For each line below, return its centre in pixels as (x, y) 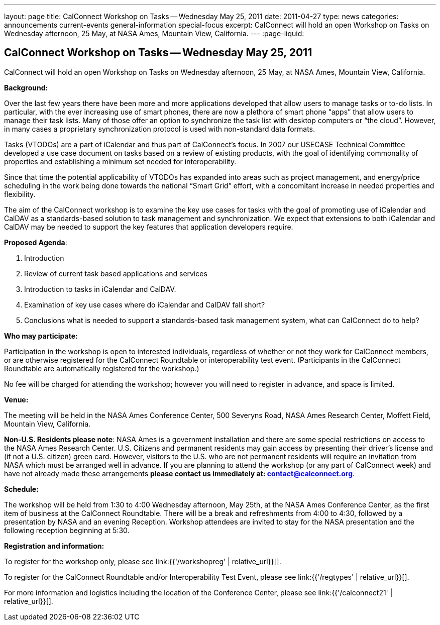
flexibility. (20, 194)
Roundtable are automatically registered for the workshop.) (102, 368)
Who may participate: (41, 336)
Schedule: (21, 489)
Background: (26, 87)
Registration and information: (54, 546)
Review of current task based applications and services (116, 273)
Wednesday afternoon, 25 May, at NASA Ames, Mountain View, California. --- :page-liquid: (154, 33)
